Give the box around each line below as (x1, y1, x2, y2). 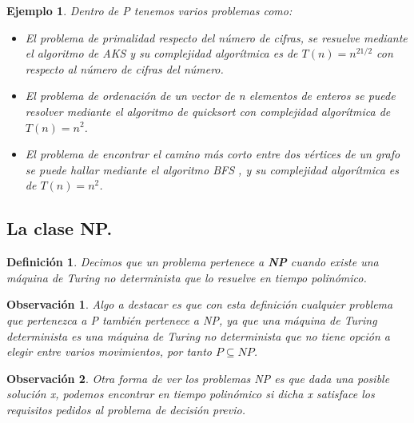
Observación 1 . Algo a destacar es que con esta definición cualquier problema (6, 296, 393, 313)
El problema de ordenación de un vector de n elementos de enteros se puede (25, 87, 396, 104)
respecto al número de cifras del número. (25, 60, 224, 77)
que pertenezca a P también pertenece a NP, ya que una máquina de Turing (6, 311, 377, 328)
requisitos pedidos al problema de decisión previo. (6, 401, 245, 417)
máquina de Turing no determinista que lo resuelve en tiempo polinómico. (6, 269, 367, 285)
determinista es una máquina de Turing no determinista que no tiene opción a (6, 327, 391, 344)
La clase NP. (6, 216, 113, 241)
